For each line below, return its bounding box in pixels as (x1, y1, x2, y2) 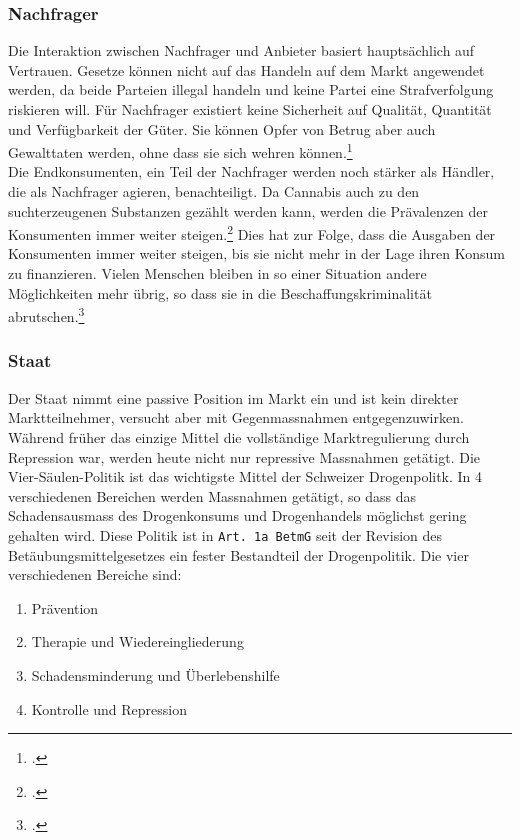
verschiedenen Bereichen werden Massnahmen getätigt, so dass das (8, 485, 416, 506)
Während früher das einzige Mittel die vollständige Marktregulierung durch (8, 426, 470, 447)
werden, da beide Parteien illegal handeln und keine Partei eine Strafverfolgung (8, 79, 494, 100)
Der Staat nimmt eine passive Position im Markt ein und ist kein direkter (8, 387, 459, 408)
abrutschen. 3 (8, 303, 85, 326)
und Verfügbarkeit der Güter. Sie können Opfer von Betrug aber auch (8, 118, 436, 139)
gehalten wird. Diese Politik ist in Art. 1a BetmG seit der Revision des (8, 524, 442, 545)
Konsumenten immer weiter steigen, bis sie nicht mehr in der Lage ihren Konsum (8, 243, 505, 264)
